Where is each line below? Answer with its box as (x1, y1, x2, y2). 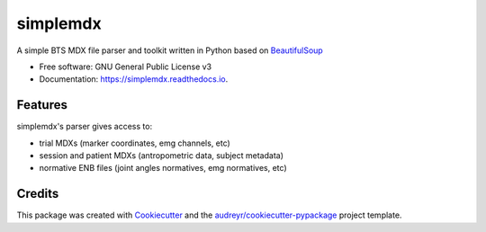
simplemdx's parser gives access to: (16, 121, 153, 132)
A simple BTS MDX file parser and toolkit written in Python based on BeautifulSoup (16, 45, 323, 56)
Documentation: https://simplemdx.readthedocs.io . (39, 74, 229, 85)
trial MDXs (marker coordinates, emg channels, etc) (39, 138, 231, 148)
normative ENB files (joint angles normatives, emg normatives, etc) (39, 163, 287, 174)
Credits (16, 186, 59, 201)
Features (16, 97, 67, 112)
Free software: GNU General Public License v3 (39, 61, 212, 72)
